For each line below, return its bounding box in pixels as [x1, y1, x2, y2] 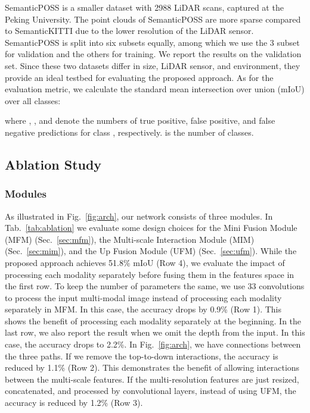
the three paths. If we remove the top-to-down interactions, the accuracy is [5, 349, 278, 362]
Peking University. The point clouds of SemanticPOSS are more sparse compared [5, 12, 301, 25]
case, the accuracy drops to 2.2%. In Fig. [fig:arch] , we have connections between [5, 338, 301, 351]
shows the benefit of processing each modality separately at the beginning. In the [5, 314, 302, 327]
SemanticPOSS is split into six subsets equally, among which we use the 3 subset [5, 36, 300, 48]
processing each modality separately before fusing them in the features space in [5, 268, 294, 280]
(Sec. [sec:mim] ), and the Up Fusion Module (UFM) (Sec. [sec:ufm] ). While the [5, 245, 297, 257]
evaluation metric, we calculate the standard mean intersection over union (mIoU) [5, 83, 305, 95]
